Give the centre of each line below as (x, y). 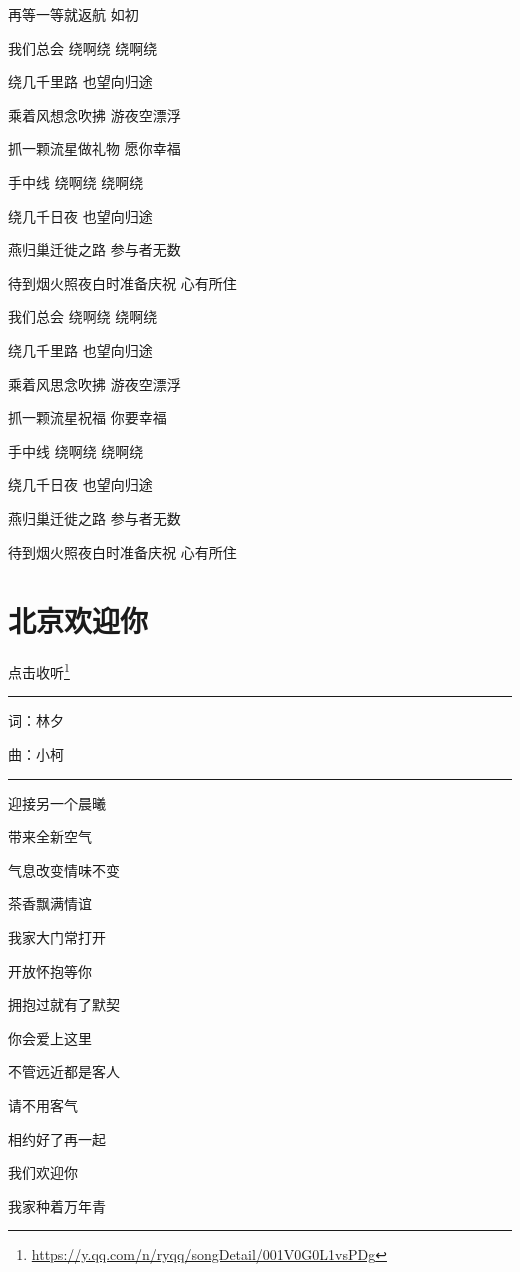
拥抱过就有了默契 (64, 1004)
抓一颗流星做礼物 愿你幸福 (94, 148)
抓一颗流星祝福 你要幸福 (87, 417)
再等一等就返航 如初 (73, 14)
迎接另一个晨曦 (57, 802)
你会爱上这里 (50, 1037)
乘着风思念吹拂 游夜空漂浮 (94, 383)
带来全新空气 (50, 836)
